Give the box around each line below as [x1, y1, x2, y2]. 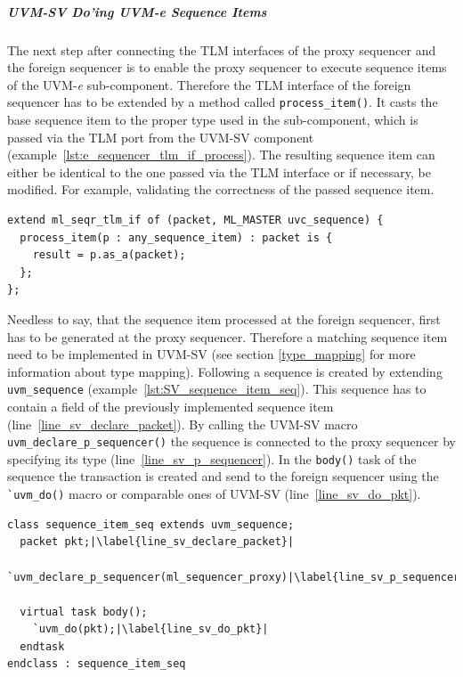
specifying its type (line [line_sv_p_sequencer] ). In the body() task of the [7, 449, 417, 468]
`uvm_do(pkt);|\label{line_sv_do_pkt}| [32, 623, 269, 636]
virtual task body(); [20, 605, 148, 618]
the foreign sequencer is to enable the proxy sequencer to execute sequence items [7, 58, 447, 77]
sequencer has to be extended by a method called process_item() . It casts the [7, 93, 438, 111]
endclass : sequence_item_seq [7, 657, 186, 671]
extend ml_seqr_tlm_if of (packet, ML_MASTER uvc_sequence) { [7, 213, 384, 226]
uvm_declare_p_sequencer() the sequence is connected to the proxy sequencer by [7, 432, 456, 451]
